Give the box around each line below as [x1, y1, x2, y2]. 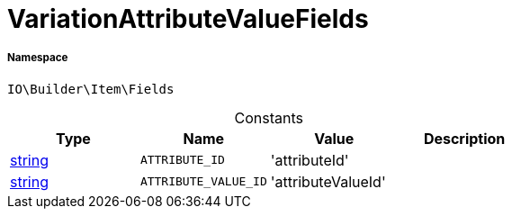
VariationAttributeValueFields [7, 4, 369, 34]
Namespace [7, 51, 68, 65]
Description [423, 129, 506, 148]
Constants [234, 108, 303, 127]
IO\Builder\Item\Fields [7, 81, 175, 96]
